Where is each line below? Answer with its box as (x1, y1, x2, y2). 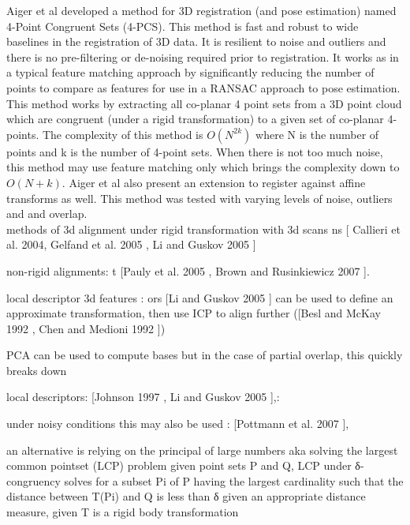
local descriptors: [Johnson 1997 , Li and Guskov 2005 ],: (6, 388, 280, 405)
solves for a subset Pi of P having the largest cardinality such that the (64, 472, 404, 489)
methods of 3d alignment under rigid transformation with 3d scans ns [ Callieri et (6, 220, 401, 237)
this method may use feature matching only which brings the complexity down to (6, 159, 400, 175)
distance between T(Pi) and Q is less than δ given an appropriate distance (6, 488, 366, 504)
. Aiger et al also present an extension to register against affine (61, 174, 366, 190)
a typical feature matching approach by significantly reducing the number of (6, 64, 375, 81)
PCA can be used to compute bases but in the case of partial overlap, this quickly (6, 347, 403, 363)
